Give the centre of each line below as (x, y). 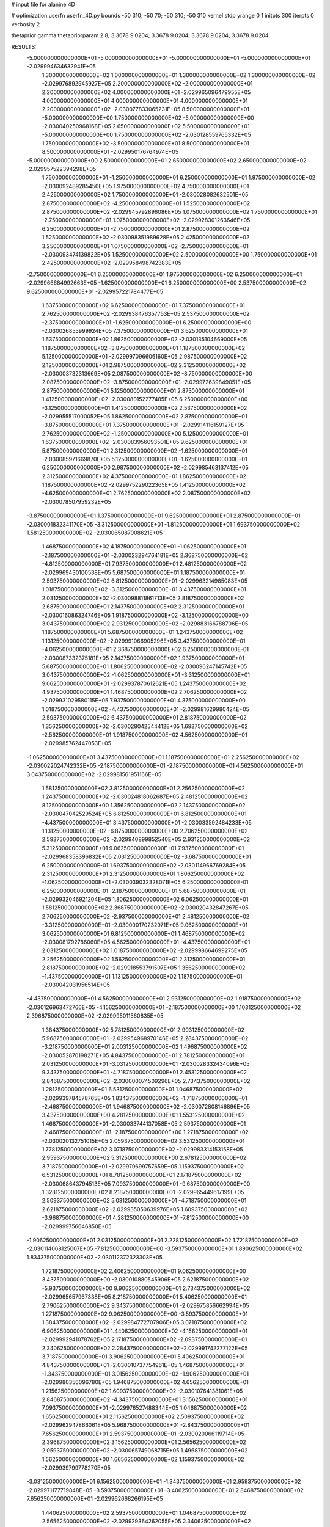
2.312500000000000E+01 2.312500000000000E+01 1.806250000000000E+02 (143, 873)
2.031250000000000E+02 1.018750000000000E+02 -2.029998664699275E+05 (145, 950)
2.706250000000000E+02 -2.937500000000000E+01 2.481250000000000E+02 (146, 916)
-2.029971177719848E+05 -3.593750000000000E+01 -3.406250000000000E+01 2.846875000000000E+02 (165, 1490)
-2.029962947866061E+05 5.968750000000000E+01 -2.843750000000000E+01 (146, 1425)
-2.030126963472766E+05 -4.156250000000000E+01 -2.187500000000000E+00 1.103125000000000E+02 (164, 1007)
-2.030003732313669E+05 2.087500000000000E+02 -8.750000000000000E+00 (147, 374)
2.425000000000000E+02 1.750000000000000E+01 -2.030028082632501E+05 (145, 195)
